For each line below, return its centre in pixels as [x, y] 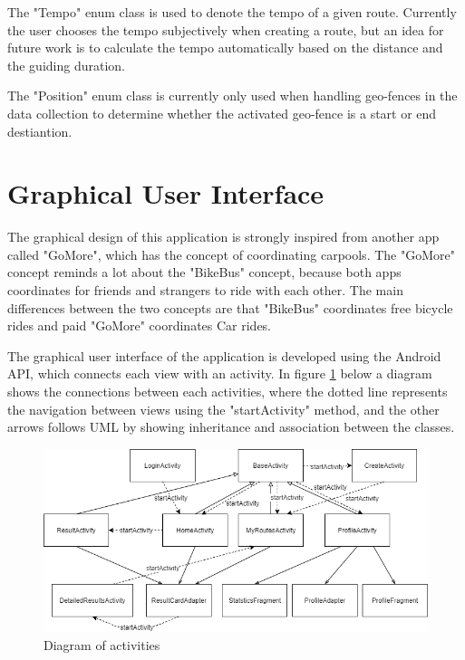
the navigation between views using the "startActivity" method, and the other [223, 409]
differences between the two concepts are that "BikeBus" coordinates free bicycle [230, 307]
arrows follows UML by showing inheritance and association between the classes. [231, 427]
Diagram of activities [102, 644]
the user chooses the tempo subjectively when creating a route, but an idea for [226, 29]
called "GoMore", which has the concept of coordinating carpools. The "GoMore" [231, 254]
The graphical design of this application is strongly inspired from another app [223, 237]
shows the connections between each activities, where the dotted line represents [228, 392]
